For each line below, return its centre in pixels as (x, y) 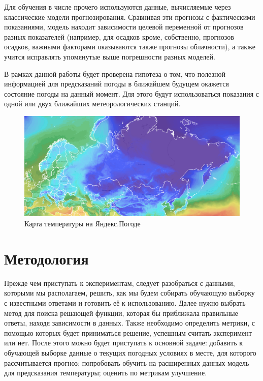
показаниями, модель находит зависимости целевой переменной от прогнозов (124, 27)
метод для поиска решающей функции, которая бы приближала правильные (121, 313)
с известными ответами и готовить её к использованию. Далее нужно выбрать (125, 302)
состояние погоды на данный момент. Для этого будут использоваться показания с (132, 93)
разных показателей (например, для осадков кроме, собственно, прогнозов (119, 36)
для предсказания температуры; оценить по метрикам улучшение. (106, 373)
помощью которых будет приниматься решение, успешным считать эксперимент (128, 332)
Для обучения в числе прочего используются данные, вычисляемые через (118, 7)
